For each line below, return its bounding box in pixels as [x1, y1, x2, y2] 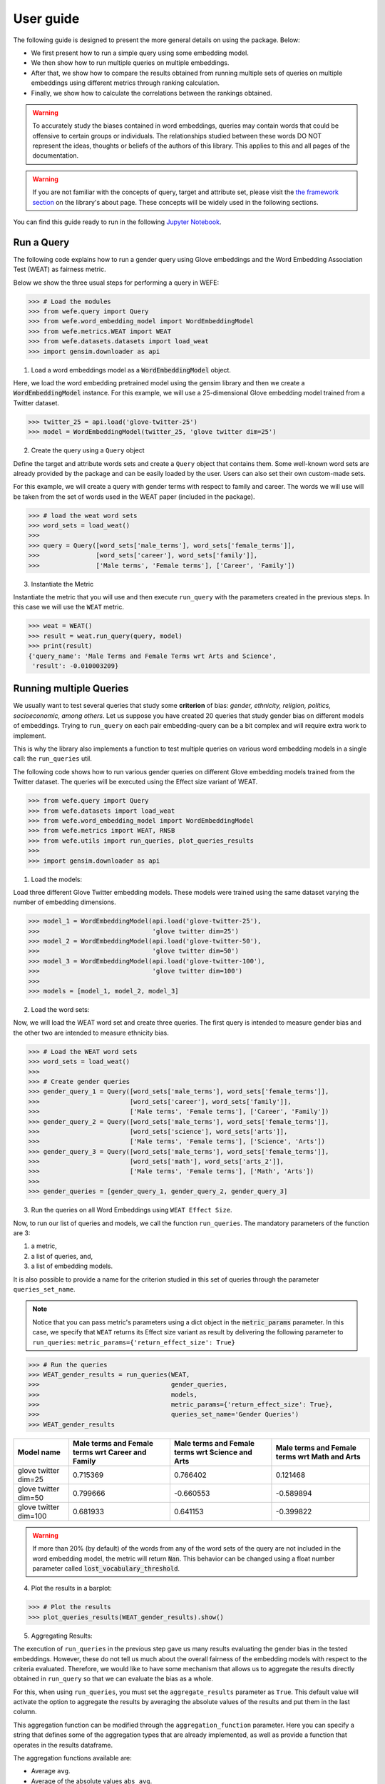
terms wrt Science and [173, 1447, 252, 1457]
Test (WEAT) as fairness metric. [13, 265, 106, 274]
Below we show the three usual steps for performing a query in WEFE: [13, 278, 220, 287]
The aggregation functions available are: [13, 1754, 132, 1763]
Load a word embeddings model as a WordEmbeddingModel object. [31, 365, 232, 374]
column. [13, 1708, 37, 1716]
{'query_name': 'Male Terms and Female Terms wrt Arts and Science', [28, 652, 277, 660]
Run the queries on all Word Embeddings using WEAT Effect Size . [31, 1206, 232, 1215]
